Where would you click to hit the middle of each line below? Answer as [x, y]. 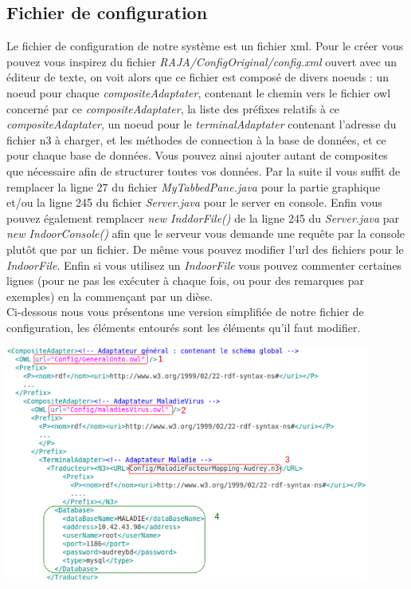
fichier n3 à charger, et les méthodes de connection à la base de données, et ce [196, 139]
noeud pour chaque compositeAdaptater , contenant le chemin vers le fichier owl [199, 92]
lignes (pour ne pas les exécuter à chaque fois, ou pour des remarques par [186, 281]
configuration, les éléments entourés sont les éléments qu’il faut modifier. [184, 327]
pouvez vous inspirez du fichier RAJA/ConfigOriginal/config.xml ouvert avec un [202, 61]
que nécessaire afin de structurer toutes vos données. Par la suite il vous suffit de [204, 170]
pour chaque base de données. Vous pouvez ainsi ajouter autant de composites [197, 155]
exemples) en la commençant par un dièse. [110, 296]
